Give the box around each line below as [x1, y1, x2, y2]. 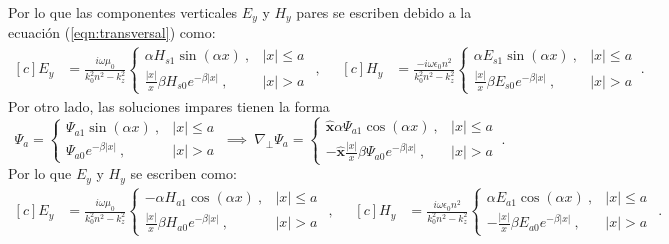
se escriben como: [130, 163, 237, 184]
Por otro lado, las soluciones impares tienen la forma [8, 95, 330, 116]
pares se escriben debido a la [296, 2, 472, 22]
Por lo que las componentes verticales [8, 2, 238, 22]
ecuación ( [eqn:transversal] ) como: [8, 22, 216, 43]
